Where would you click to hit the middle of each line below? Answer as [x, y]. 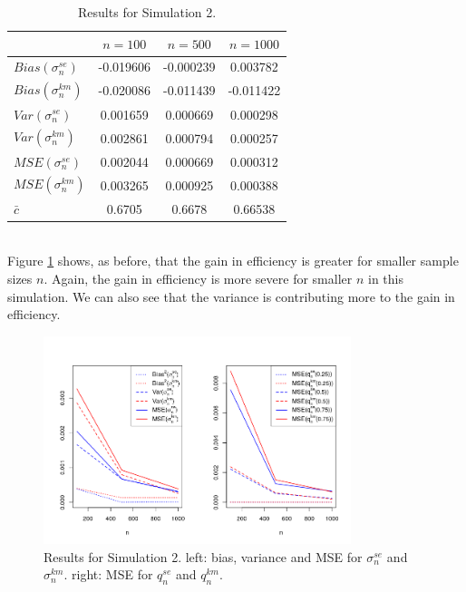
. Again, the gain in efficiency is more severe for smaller [198, 278]
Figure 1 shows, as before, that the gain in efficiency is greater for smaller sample [233, 261]
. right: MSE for [108, 574]
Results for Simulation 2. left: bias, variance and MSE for [203, 556]
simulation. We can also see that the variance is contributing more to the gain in [231, 296]
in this [386, 278]
